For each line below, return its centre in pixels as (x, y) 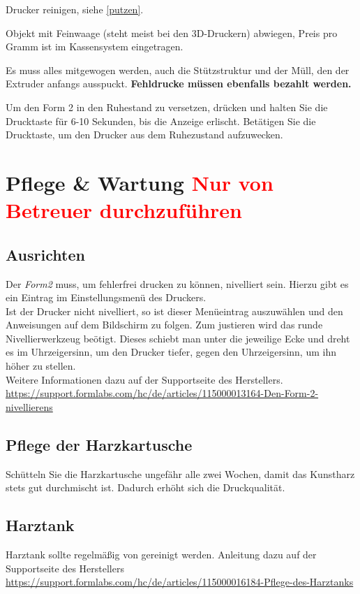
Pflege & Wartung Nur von (140, 182)
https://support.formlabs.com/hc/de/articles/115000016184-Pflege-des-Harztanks (180, 582)
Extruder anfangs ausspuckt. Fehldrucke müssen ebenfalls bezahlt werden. (179, 84)
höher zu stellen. (41, 366)
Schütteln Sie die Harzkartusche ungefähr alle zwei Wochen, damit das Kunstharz (180, 473)
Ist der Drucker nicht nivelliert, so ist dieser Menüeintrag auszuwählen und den (174, 311)
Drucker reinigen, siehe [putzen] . (75, 9)
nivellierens (29, 406)
